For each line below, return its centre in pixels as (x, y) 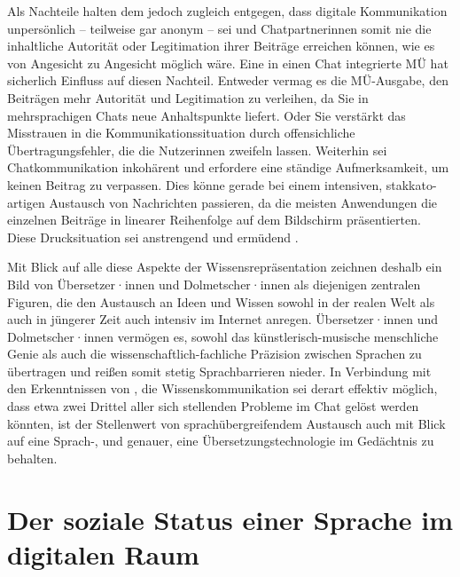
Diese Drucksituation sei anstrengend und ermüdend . (153, 237)
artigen (26, 202)
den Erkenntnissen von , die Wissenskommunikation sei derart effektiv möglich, (222, 388)
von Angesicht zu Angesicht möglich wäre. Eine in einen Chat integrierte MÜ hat (228, 63)
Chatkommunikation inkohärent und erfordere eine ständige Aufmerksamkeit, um (228, 167)
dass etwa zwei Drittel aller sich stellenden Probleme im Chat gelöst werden (213, 406)
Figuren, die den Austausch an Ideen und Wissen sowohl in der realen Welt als (221, 301)
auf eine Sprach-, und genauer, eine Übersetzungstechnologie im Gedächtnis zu (221, 441)
